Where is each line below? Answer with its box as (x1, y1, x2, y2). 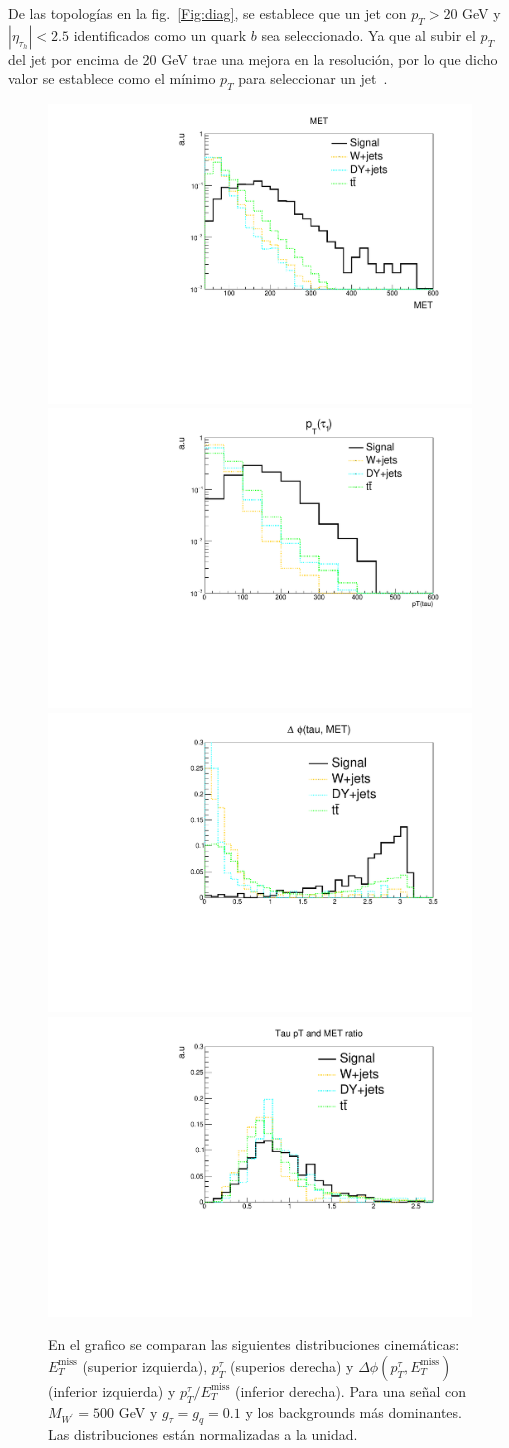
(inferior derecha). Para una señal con (234, 1380, 466, 1401)
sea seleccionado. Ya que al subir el (261, 24, 476, 45)
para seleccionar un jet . (238, 68, 388, 89)
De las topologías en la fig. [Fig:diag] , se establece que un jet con (8, 3, 407, 23)
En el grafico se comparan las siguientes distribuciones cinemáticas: (48, 1334, 460, 1355)
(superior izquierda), (82, 1355, 208, 1376)
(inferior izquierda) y (48, 1380, 176, 1401)
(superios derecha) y (229, 1355, 354, 1376)
